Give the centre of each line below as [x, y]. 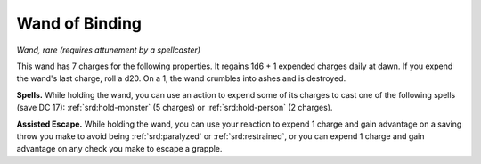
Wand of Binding [79, 23]
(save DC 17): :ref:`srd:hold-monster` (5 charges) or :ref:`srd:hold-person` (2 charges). [175, 108]
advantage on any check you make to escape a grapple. [119, 149]
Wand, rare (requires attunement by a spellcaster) [108, 50]
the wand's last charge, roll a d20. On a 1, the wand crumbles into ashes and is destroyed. [181, 78]
